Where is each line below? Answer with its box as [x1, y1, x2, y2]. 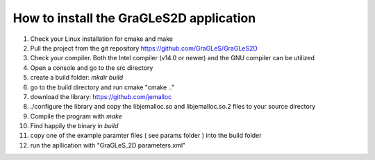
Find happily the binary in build [30, 122, 119, 130]
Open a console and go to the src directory [30, 63, 153, 72]
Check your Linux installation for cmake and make [30, 35, 174, 43]
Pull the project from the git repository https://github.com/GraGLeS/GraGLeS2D [30, 44, 258, 52]
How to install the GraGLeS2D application [12, 10, 256, 26]
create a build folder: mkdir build [30, 73, 124, 82]
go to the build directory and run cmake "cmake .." [30, 83, 175, 91]
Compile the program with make [30, 112, 123, 121]
